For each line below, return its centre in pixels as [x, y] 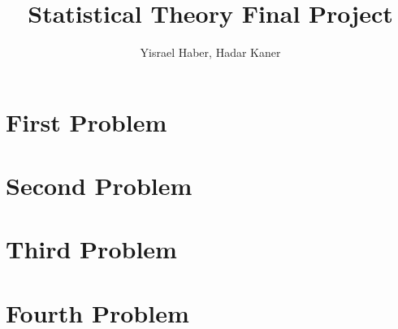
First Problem [87, 121]
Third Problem [91, 249]
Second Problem [99, 186]
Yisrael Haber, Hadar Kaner [210, 52]
